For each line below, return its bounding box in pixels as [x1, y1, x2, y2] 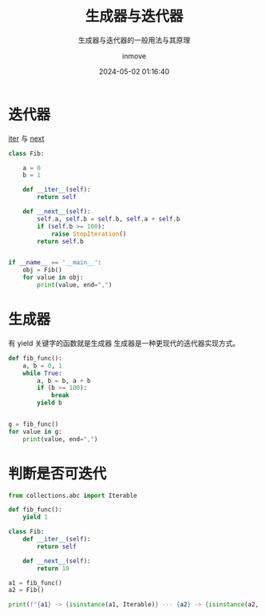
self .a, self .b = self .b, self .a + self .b [37, 215, 181, 223]
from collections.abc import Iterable [8, 491, 137, 499]
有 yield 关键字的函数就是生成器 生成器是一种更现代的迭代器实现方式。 [8, 338, 240, 348]
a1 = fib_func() [8, 578, 62, 587]
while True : [22, 369, 62, 377]
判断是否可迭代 [8, 464, 107, 483]
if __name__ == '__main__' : [8, 259, 102, 267]
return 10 [37, 564, 69, 572]
